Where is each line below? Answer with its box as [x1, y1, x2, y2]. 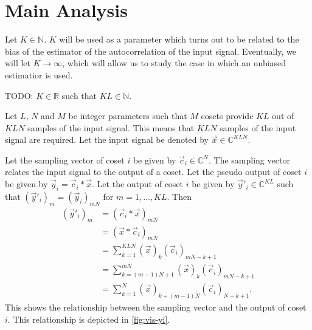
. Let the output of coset [92, 177, 184, 190]
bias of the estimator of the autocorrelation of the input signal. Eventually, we [5, 44, 296, 57]
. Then [167, 190, 192, 202]
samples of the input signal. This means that [27, 121, 195, 134]
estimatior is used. [5, 68, 73, 81]
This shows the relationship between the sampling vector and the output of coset [5, 301, 307, 314]
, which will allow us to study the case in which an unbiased [62, 57, 286, 69]
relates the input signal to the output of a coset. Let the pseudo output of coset [5, 165, 302, 178]
